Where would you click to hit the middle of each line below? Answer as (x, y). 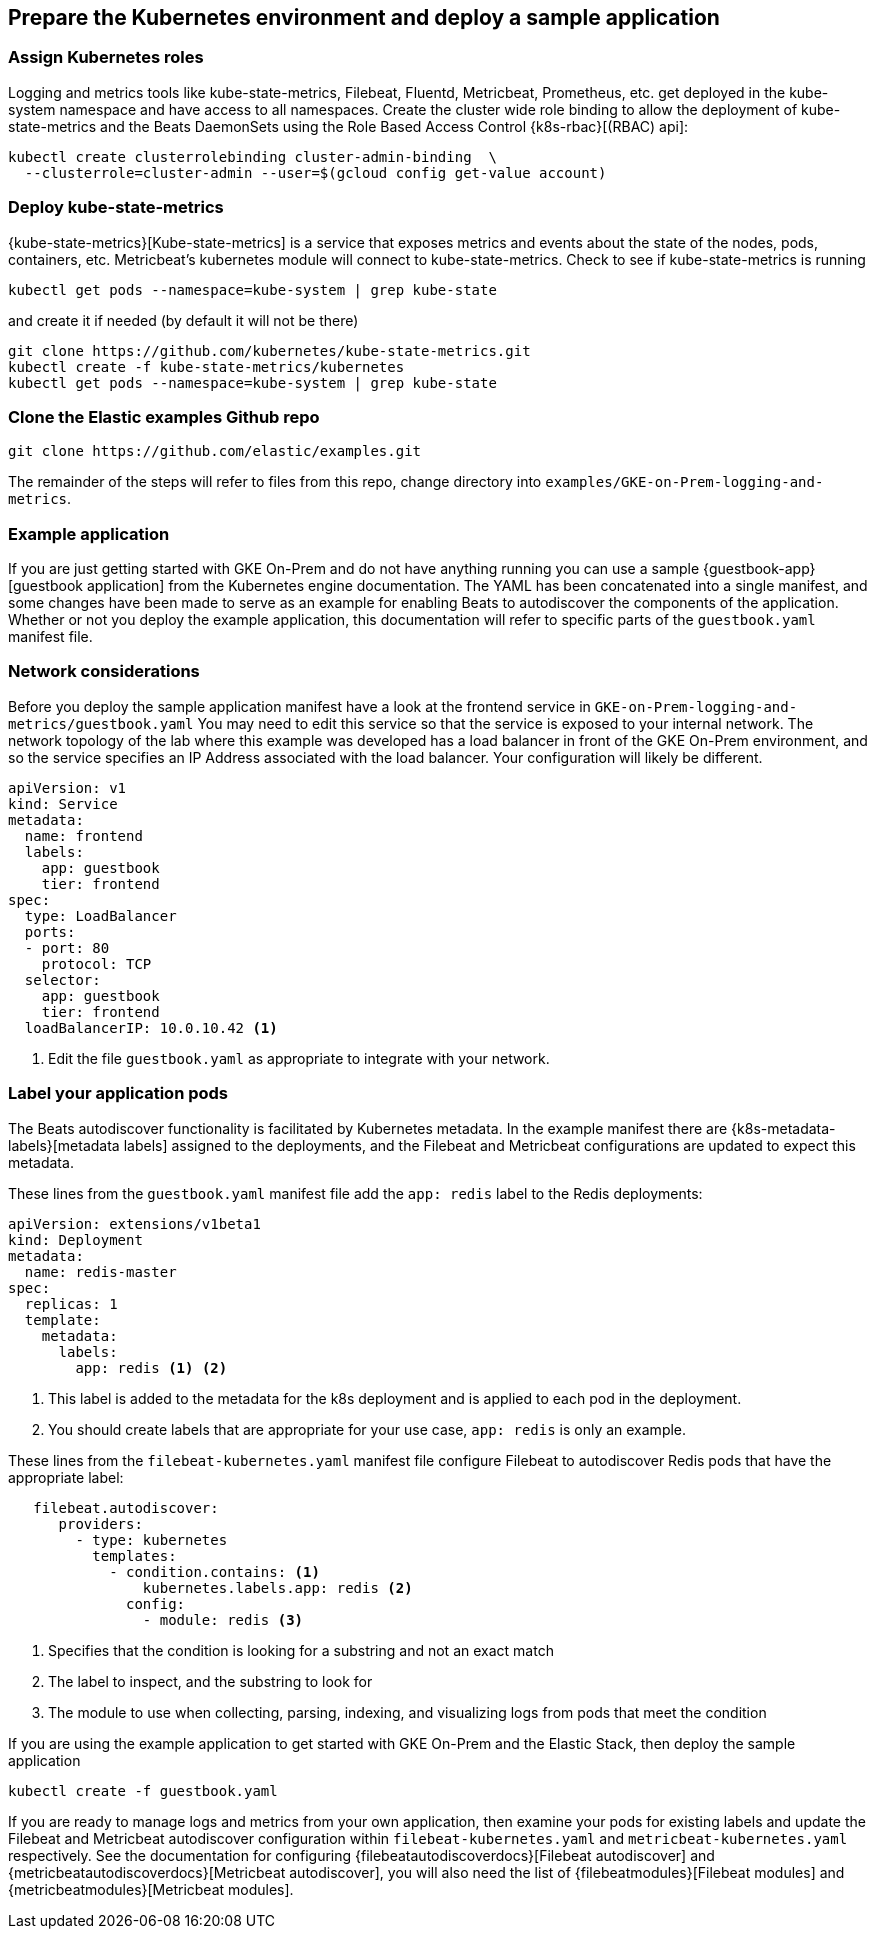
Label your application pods (118, 1093)
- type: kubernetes (151, 1539)
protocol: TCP (96, 963)
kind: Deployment (75, 1239)
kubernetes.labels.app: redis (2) (277, 1587)
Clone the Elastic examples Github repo (164, 416)
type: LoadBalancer (100, 915)
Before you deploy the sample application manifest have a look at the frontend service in (299, 706)
